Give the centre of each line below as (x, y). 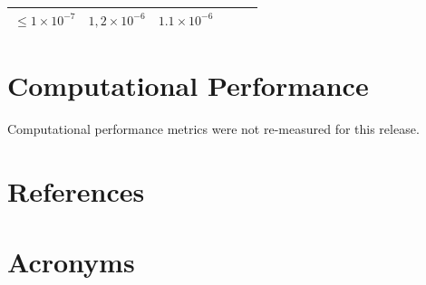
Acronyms (71, 261)
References (76, 190)
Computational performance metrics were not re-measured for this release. (213, 128)
